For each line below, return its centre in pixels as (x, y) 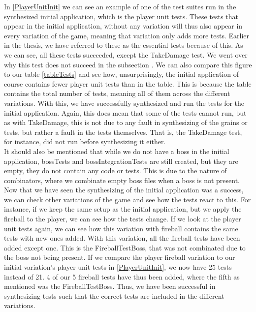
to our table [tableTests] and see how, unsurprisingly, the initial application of (121, 74)
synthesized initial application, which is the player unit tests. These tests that (121, 16)
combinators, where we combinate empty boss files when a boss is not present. (122, 180)
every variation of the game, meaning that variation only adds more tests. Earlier (127, 35)
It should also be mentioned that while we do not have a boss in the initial (117, 151)
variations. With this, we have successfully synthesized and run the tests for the (124, 103)
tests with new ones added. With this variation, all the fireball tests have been (122, 238)
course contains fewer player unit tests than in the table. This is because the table (128, 83)
